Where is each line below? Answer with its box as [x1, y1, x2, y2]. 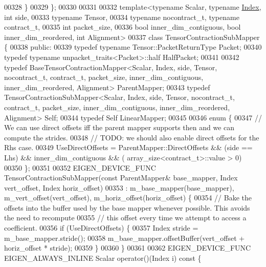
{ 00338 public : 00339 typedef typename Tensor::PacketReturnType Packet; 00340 [4, 42, 262, 52]
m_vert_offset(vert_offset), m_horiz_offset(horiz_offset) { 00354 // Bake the [4, 192, 252, 203]
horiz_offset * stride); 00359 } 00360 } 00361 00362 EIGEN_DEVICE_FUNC [4, 242, 251, 253]
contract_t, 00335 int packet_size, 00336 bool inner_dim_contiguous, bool [4, 22, 241, 32]
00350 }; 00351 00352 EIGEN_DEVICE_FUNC [4, 162, 156, 173]
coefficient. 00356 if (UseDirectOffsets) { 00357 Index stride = [4, 222, 198, 233]
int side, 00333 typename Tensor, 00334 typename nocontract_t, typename [4, 11, 239, 22]
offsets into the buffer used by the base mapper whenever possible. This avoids [4, 202, 250, 213]
